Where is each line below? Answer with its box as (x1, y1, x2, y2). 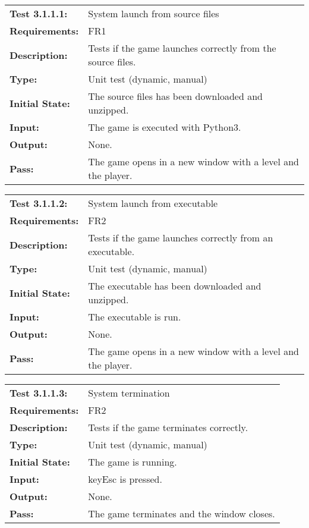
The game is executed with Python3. (88, 120, 241, 134)
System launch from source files (88, 7, 219, 20)
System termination (88, 386, 170, 400)
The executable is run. (88, 310, 181, 323)
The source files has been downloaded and (88, 89, 263, 103)
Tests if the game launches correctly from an (88, 231, 273, 244)
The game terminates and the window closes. (88, 507, 275, 520)
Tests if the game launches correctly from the (88, 41, 276, 55)
